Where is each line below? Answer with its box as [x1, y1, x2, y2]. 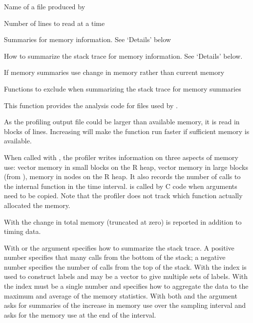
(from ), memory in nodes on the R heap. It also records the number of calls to [4, 171, 241, 182]
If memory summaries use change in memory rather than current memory [4, 67, 225, 77]
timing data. [4, 226, 41, 236]
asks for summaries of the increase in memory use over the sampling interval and [4, 300, 246, 310]
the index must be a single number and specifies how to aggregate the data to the [4, 281, 249, 291]
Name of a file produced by [4, 1, 85, 11]
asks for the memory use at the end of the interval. [4, 309, 156, 320]
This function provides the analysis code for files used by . [4, 100, 178, 110]
